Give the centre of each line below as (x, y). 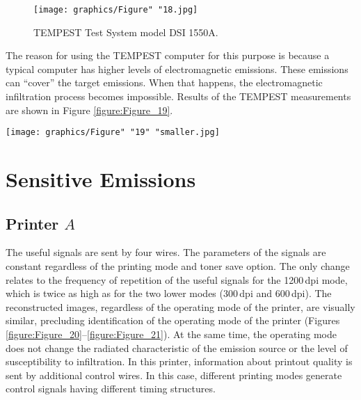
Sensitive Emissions (101, 179)
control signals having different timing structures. (111, 389)
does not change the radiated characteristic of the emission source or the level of (177, 347)
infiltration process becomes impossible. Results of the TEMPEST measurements (178, 96)
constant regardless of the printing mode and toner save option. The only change (178, 266)
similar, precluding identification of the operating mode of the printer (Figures (173, 320)
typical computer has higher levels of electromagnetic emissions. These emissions (177, 69)
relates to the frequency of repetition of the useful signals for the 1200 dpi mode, (177, 279)
